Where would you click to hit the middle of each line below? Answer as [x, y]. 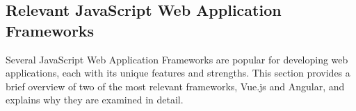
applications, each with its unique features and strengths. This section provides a [178, 73]
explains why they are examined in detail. [95, 100]
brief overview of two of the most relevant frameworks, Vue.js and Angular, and [175, 86]
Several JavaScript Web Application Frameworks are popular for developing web [177, 59]
